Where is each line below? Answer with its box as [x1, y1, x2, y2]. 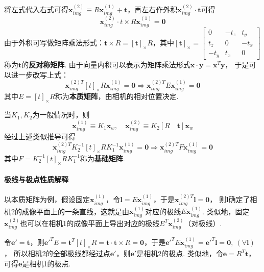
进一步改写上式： [11, 69, 68, 80]
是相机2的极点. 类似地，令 [136, 248, 223, 259]
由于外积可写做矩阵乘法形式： [4, 37, 104, 48]
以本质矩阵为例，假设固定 [4, 194, 90, 205]
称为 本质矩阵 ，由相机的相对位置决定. [55, 91, 179, 102]
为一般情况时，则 [32, 109, 90, 120]
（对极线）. [184, 217, 222, 228]
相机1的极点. [29, 258, 71, 268]
